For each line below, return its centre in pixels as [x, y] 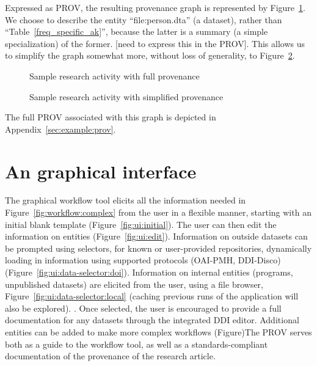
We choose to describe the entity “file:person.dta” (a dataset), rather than [144, 19]
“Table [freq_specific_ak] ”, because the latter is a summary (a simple [137, 31]
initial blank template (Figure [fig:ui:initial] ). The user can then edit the [141, 224]
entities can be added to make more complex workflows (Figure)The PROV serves [158, 332]
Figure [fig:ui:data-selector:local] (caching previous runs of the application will [152, 296]
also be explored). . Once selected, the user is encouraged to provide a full [143, 308]
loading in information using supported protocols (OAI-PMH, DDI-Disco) [143, 260]
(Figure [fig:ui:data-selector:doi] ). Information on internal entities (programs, [149, 272]
